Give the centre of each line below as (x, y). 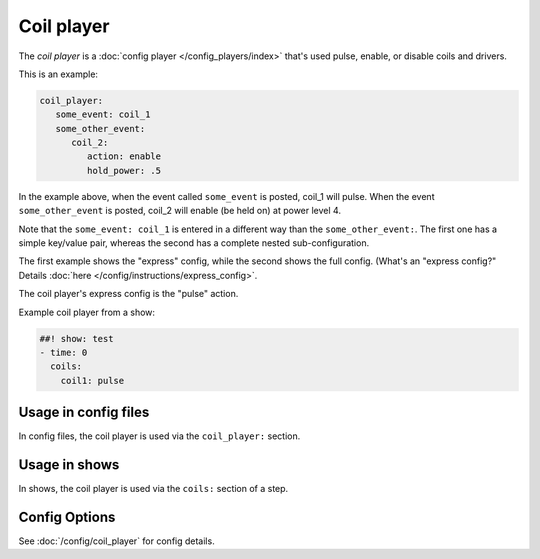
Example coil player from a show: (86, 312)
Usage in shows (69, 465)
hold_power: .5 (124, 170)
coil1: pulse (92, 380)
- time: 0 (63, 352)
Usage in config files (84, 412)
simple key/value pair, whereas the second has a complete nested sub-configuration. (194, 243)
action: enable (124, 156)
